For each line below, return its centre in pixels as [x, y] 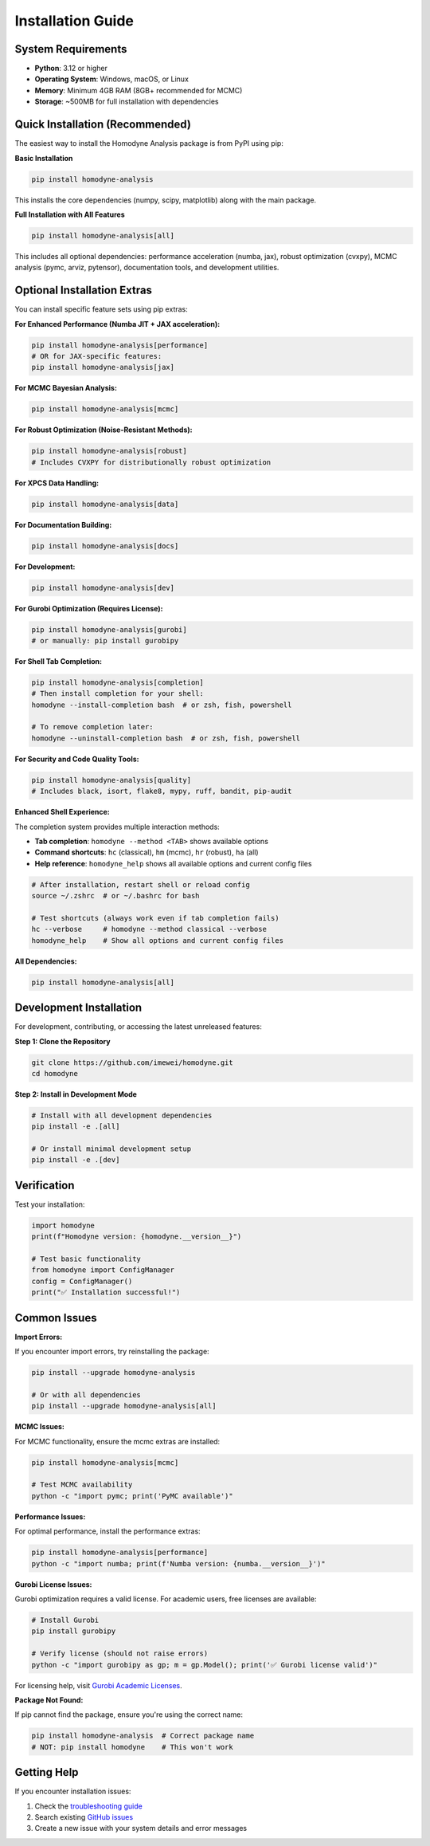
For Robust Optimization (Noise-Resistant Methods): [104, 430]
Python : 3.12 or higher [71, 69]
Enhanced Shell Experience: [63, 812]
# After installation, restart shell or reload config [141, 884]
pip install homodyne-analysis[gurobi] [109, 629]
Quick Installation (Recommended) [103, 125]
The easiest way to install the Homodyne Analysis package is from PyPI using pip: [149, 143]
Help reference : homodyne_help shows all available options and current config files [173, 863]
